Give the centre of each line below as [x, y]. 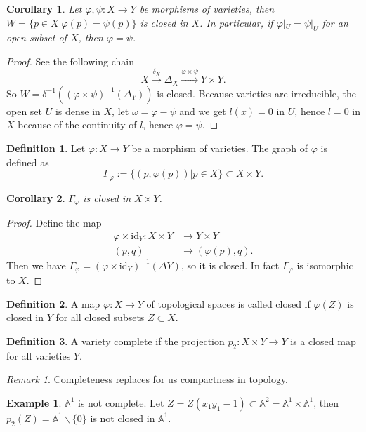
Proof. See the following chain [70, 61]
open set [25, 110]
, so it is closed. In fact [230, 265]
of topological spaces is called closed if [228, 303]
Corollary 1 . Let [44, 8]
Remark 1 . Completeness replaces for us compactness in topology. [148, 379]
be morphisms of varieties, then [207, 8]
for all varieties [39, 355]
